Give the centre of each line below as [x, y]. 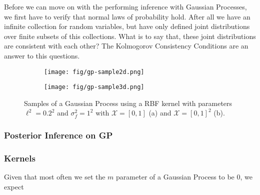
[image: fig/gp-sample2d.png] [94, 72]
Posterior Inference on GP [58, 135]
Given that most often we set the [55, 177]
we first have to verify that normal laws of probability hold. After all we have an [127, 16]
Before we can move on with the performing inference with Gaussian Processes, [125, 6]
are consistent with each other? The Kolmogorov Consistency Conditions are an [126, 46]
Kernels [20, 158]
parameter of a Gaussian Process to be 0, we [184, 177]
